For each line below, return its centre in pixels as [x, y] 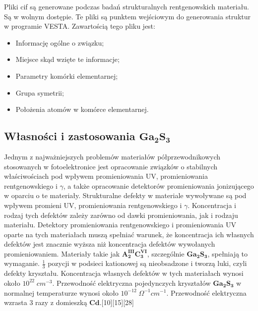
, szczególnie [166, 253]
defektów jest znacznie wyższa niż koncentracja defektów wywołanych [110, 244]
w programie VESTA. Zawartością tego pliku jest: [80, 26]
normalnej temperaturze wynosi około [61, 292]
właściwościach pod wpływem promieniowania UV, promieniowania [106, 176]
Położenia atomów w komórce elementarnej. [82, 109]
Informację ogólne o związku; [60, 42]
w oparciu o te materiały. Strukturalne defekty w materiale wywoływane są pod [125, 195]
